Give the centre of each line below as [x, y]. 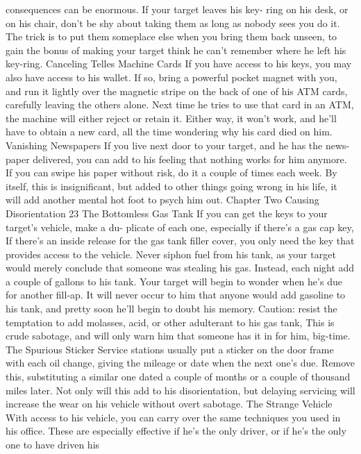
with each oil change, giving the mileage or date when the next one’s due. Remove [180, 363]
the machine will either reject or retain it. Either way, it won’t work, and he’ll [171, 118]
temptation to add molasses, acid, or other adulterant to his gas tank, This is [170, 322]
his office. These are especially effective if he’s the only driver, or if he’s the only [176, 431]
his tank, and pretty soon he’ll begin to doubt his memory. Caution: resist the [171, 309]
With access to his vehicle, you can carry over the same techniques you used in [173, 417]
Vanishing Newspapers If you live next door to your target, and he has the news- [178, 145]
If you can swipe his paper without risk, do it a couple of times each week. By [171, 173]
